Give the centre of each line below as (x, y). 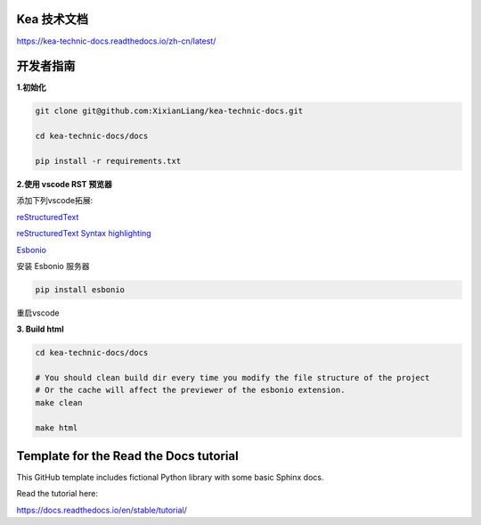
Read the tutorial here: (57, 494)
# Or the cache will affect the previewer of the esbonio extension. (190, 390)
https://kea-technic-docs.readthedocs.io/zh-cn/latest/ (116, 41)
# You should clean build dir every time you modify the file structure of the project (232, 378)
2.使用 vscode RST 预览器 (65, 184)
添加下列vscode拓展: (55, 201)
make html (57, 427)
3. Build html (40, 329)
